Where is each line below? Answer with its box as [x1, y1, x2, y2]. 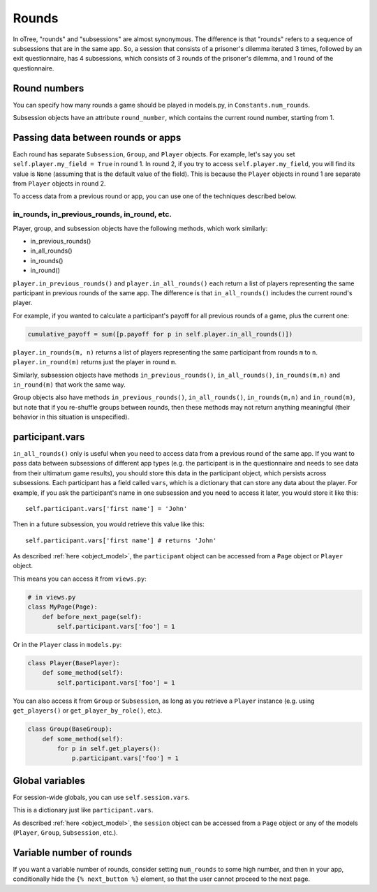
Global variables [13, 775, 85, 787]
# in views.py [27, 593, 76, 601]
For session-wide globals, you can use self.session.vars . [13, 793, 190, 801]
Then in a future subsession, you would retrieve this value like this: [13, 520, 205, 528]
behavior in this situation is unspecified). [13, 412, 130, 422]
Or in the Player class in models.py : [13, 641, 122, 649]
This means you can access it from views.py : [13, 574, 147, 583]
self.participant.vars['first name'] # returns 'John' [25, 536, 217, 544]
